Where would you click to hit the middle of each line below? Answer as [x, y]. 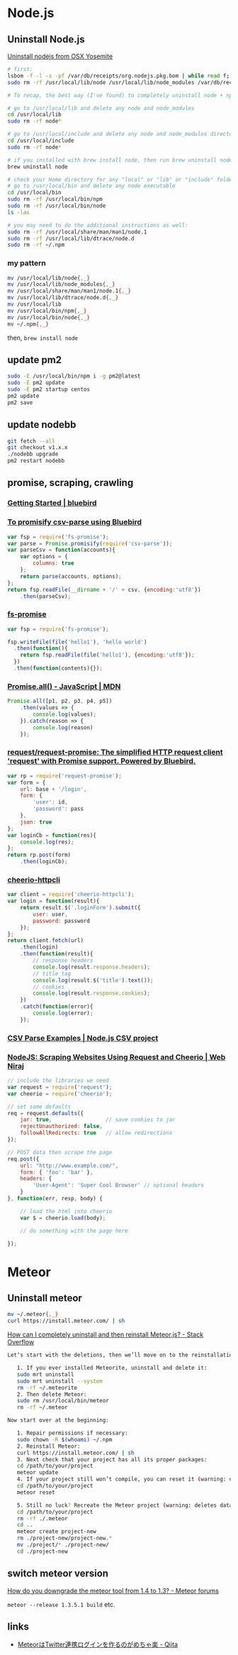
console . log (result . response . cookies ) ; [92, 993]
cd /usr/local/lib [34, 115]
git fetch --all [31, 441]
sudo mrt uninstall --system [59, 1381]
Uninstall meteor [45, 1299]
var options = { [44, 557]
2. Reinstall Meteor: [49, 1446]
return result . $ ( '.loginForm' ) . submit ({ [80, 908]
